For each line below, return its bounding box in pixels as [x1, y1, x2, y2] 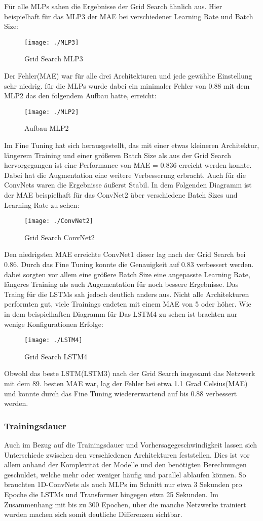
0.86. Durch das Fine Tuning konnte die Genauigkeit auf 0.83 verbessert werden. [4, 259, 254, 270]
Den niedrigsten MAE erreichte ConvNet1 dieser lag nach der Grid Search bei [4, 249, 246, 259]
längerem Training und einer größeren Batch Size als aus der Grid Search [4, 150, 231, 160]
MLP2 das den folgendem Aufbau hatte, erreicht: [4, 90, 157, 101]
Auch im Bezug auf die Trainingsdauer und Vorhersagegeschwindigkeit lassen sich [4, 439, 257, 450]
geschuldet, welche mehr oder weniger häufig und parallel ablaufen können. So [4, 469, 246, 479]
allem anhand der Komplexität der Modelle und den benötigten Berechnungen [4, 459, 247, 470]
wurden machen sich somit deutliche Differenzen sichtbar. [4, 509, 182, 519]
